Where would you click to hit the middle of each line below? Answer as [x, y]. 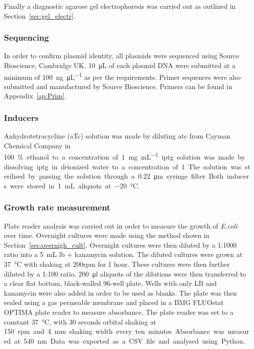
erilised [14, 176]
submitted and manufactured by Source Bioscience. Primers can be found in [118, 86]
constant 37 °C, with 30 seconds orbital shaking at [80, 321]
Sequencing [26, 37]
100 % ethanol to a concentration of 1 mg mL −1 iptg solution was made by [125, 156]
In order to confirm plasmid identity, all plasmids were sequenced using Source [122, 56]
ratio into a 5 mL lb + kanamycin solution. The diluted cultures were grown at [123, 254]
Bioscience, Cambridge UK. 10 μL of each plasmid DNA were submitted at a [120, 65]
